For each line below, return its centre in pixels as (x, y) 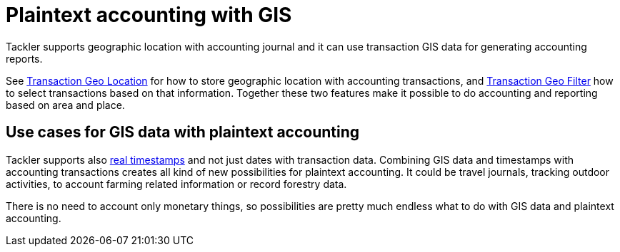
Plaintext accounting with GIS (149, 15)
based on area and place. (65, 105)
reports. (24, 58)
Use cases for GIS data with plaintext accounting (183, 132)
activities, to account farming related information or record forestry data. (176, 184)
